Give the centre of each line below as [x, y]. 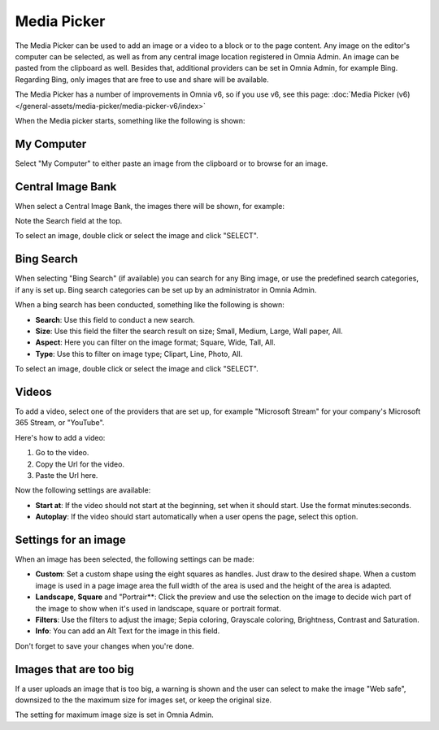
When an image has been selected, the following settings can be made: [135, 559]
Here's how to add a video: [60, 437]
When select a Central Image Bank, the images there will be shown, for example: [150, 206]
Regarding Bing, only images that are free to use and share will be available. [142, 79]
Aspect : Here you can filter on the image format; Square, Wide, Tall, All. [155, 342]
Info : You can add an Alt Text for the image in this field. [128, 631]
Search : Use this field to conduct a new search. [115, 319]
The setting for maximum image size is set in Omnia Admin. [115, 715]
